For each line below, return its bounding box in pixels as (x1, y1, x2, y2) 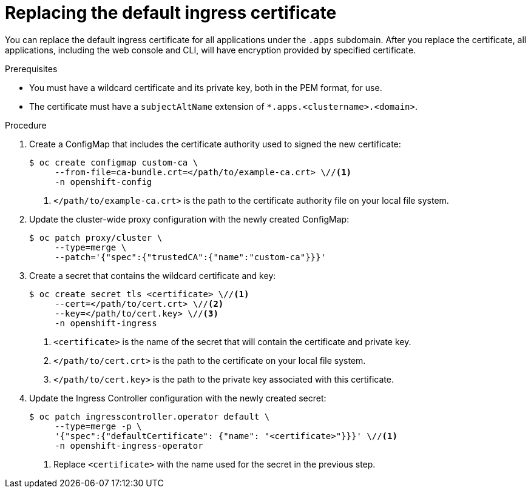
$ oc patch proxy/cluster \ (29, 232, 163, 243)
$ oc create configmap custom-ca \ (29, 157, 198, 167)
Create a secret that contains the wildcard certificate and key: (29, 270, 276, 281)
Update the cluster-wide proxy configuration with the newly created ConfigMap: (29, 213, 350, 224)
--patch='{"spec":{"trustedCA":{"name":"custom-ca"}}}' (55, 252, 326, 262)
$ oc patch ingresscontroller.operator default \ (29, 411, 270, 421)
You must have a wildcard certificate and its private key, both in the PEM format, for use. (29, 82, 382, 93)
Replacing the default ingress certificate (5, 2, 337, 23)
